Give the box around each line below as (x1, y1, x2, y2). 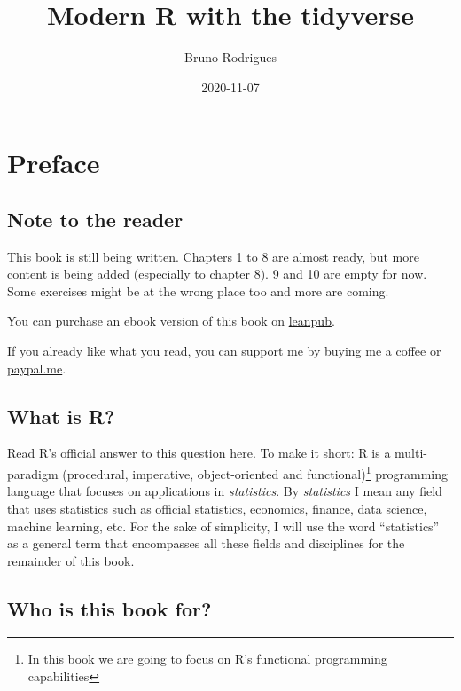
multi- (395, 444, 428, 462)
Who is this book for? (7, 594, 212, 622)
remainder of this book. (7, 551, 135, 569)
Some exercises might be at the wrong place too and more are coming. (7, 281, 389, 300)
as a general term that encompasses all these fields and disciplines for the (7, 534, 405, 553)
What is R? (7, 402, 115, 429)
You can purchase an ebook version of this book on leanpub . (7, 311, 335, 330)
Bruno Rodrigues (184, 48, 277, 67)
